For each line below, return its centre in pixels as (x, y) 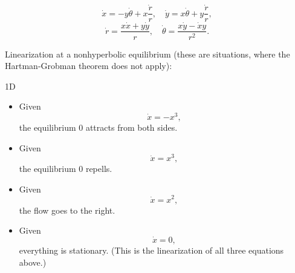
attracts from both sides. (131, 127)
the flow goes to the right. (67, 210)
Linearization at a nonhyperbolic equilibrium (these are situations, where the (147, 54)
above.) (33, 262)
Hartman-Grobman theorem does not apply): (89, 66)
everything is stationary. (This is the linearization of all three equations (151, 250)
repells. (99, 169)
